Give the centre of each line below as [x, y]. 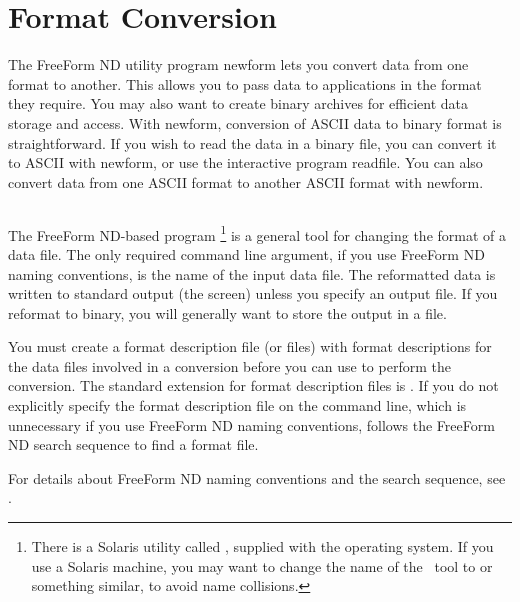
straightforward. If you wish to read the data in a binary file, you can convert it [252, 142]
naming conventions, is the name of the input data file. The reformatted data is [252, 273]
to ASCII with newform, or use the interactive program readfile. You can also [245, 162]
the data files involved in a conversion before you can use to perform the [229, 365]
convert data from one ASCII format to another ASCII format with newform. [246, 181]
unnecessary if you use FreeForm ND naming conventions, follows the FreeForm [251, 424]
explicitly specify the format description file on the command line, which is [237, 405]
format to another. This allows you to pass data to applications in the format [245, 83]
